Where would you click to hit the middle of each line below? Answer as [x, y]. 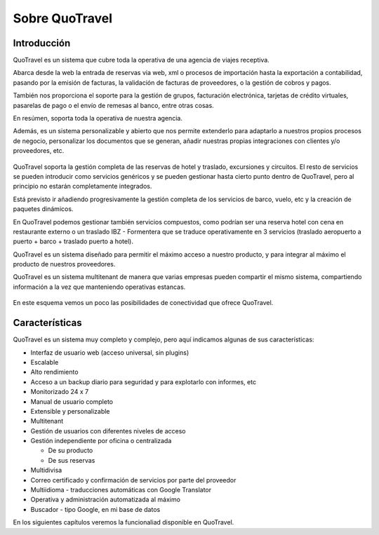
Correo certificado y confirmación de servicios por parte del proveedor [133, 480]
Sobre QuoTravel [62, 18]
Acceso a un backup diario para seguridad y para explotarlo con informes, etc [143, 381]
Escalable [45, 362]
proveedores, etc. [39, 151]
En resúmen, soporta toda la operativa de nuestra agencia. [98, 118]
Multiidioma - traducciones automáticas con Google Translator [121, 490]
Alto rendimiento [54, 372]
